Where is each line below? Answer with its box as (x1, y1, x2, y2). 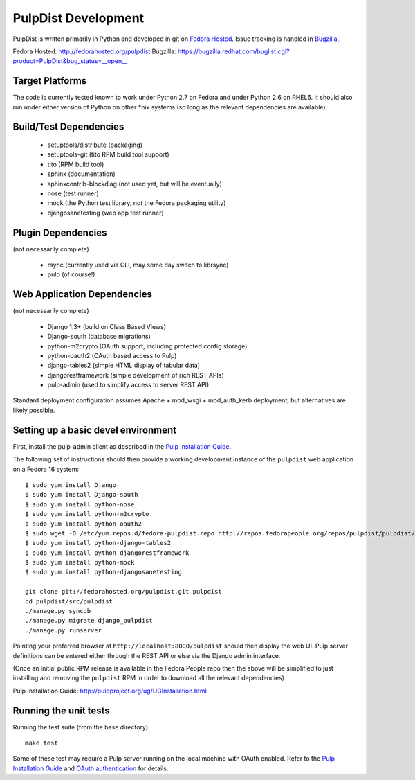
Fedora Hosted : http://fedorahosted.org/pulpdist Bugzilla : (12, 47, 176, 55)
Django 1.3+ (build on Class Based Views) (47, 322, 166, 330)
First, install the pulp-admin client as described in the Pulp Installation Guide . (12, 442, 232, 450)
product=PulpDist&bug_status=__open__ (12, 57, 128, 65)
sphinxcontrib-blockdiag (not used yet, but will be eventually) (47, 179, 223, 188)
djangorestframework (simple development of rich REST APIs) (47, 371, 224, 379)
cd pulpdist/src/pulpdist (25, 597, 113, 605)
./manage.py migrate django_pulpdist (25, 617, 154, 625)
